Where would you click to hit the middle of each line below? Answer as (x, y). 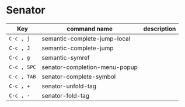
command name (90, 29)
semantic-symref (66, 57)
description (160, 29)
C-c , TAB (22, 76)
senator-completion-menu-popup (90, 67)
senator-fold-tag (66, 95)
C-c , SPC (22, 67)
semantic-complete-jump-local (86, 39)
